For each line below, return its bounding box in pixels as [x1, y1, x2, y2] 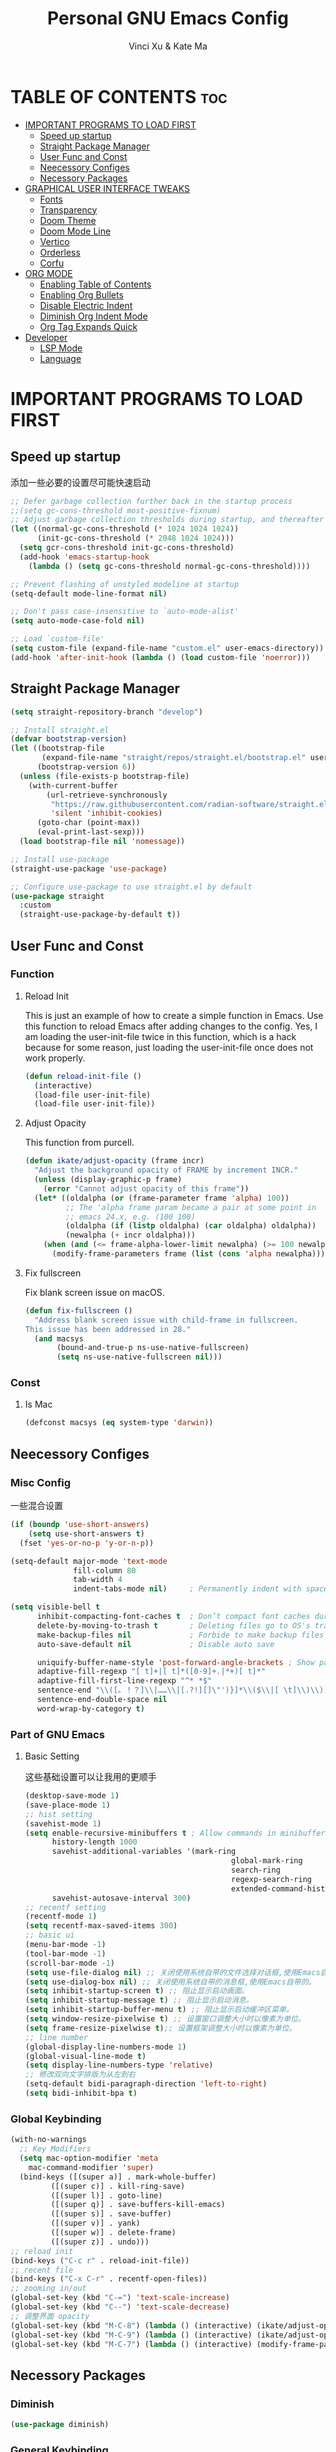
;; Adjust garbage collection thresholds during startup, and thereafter [10, 515, 325, 525]
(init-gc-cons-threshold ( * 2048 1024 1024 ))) [36, 533, 235, 544]
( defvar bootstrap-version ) [10, 734, 128, 744]
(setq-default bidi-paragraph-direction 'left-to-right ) [24, 2079, 268, 2089]
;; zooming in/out [10, 2283, 87, 2294]
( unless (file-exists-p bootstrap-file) [19, 771, 190, 781]
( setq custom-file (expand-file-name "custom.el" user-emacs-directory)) [10, 643, 325, 654]
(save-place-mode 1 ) [24, 1800, 111, 1810]
